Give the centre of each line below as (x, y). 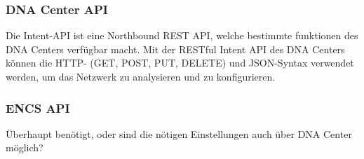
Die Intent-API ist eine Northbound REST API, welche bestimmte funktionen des (182, 35)
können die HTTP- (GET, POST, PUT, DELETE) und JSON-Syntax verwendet (180, 63)
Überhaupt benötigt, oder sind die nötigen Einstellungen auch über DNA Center (179, 133)
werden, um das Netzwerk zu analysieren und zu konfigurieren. (141, 76)
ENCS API (38, 108)
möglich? (25, 147)
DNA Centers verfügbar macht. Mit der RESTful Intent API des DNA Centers (175, 49)
